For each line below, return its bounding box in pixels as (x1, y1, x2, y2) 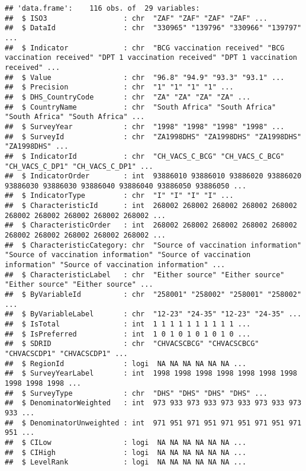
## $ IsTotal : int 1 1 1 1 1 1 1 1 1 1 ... (5, 320, 251, 328)
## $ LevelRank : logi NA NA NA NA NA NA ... (5, 458, 247, 467)
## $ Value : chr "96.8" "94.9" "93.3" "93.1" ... (5, 73, 285, 82)
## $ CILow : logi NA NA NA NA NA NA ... (5, 438, 247, 447)
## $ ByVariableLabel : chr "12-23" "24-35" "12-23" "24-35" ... (5, 310, 302, 319)
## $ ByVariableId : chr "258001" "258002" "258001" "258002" (5, 290, 302, 299)
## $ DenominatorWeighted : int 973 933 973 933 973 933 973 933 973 (5, 399, 302, 408)
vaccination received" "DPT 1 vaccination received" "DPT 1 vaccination (5, 53, 297, 62)
